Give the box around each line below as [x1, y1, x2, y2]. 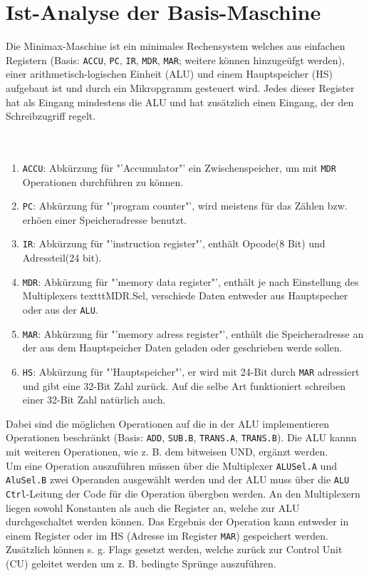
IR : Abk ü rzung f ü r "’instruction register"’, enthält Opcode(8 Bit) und [22, 236, 326, 251]
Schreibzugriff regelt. [6, 108, 96, 123]
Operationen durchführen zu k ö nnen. [22, 174, 184, 189]
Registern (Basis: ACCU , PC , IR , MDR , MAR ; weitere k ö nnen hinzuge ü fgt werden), [6, 52, 345, 67]
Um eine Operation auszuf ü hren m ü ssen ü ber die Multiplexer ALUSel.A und [6, 458, 337, 473]
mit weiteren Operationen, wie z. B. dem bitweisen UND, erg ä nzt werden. [6, 443, 328, 458]
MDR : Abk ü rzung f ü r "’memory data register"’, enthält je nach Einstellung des [22, 274, 359, 289]
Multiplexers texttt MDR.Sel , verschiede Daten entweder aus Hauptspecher [22, 288, 348, 303]
